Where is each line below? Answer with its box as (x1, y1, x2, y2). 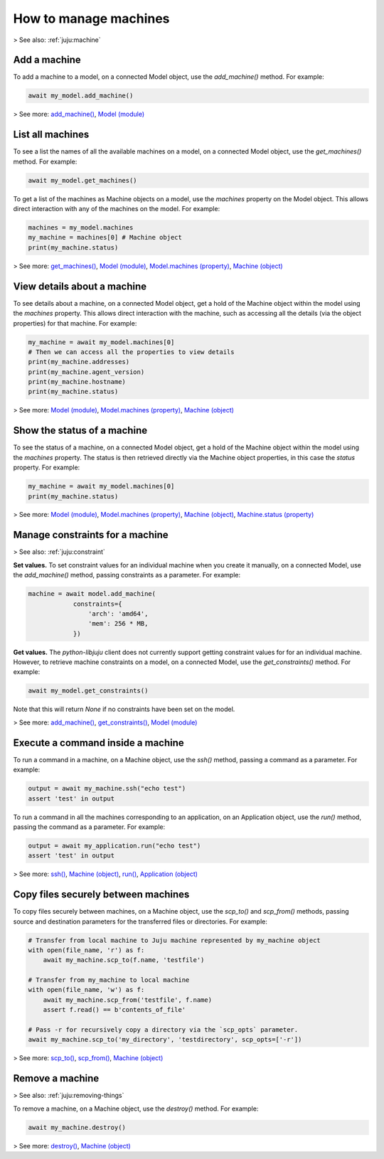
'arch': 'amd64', (87, 609, 149, 618)
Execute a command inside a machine (13, 737, 184, 749)
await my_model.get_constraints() (28, 687, 149, 695)
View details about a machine (13, 280, 147, 292)
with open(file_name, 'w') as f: (28, 986, 145, 994)
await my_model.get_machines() (28, 176, 138, 184)
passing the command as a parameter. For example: (13, 822, 166, 831)
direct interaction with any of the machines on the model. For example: (13, 205, 220, 213)
